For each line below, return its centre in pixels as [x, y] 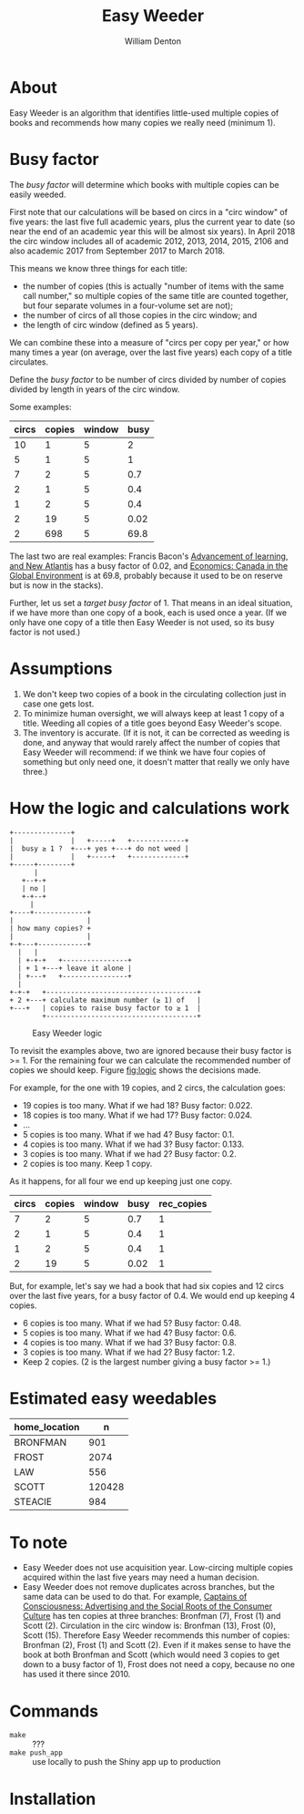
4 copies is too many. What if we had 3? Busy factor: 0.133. [133, 1144]
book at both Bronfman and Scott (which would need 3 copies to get [151, 1654]
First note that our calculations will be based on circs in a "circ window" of [149, 211]
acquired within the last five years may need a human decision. [141, 1577]
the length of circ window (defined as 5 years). [110, 325]
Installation [53, 1799]
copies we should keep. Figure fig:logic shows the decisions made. [135, 1070]
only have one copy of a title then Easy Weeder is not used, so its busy [142, 622]
